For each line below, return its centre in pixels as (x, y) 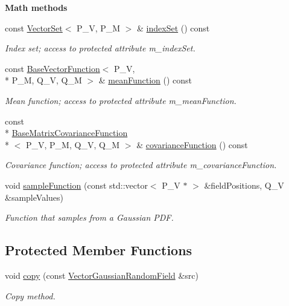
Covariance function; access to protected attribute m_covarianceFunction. (141, 165)
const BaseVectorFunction (52, 68)
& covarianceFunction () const (192, 144)
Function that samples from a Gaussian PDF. (89, 217)
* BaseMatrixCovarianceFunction (66, 133)
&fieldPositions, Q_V (244, 185)
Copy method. (30, 295)
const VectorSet (34, 28)
